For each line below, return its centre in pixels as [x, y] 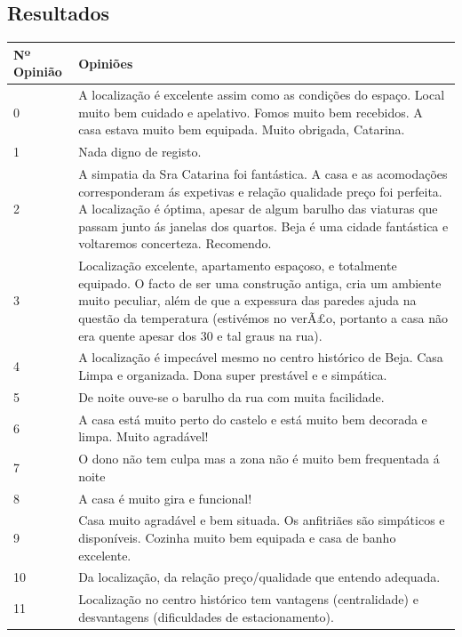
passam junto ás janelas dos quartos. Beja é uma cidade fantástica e [263, 226]
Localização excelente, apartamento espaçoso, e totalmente [238, 266]
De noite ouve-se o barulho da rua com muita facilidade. [231, 396]
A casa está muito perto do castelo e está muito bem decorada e [253, 419]
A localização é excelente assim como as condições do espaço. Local [262, 95]
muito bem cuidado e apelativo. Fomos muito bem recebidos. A [251, 112]
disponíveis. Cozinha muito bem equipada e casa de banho [237, 538]
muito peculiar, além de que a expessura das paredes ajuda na [247, 300]
